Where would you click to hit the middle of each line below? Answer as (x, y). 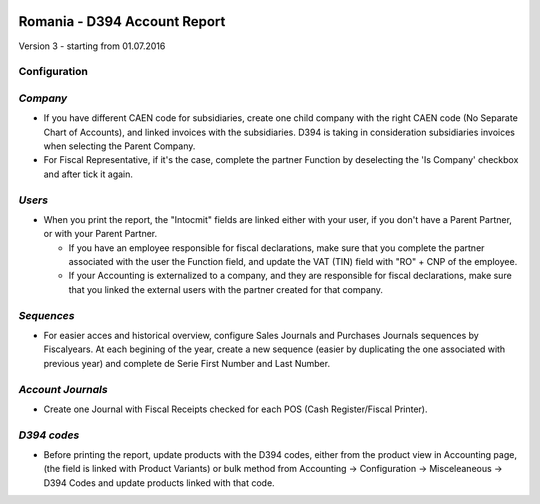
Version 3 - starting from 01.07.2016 (92, 46)
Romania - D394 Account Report (122, 21)
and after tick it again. (88, 174)
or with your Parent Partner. (100, 234)
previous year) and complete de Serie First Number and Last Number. (186, 363)
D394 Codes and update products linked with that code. (159, 482)
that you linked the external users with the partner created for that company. (226, 289)
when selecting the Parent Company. (119, 146)
